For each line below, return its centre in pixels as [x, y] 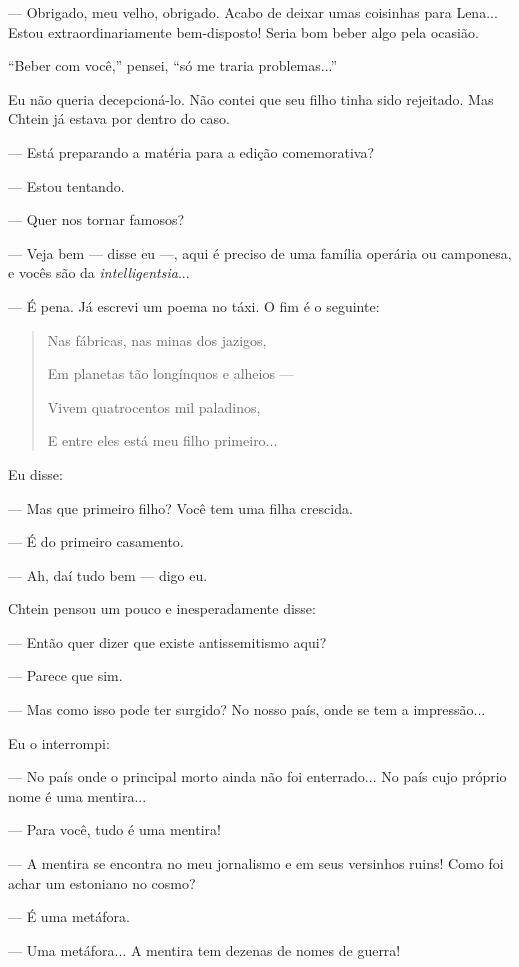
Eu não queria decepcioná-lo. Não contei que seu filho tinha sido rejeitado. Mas [251, 98]
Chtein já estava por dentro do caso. [119, 118]
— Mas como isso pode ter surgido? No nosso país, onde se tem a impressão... [247, 709]
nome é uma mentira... [77, 795]
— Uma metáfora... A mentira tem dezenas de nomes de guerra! [204, 949]
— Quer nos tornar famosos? [96, 219]
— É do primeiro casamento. [96, 541]
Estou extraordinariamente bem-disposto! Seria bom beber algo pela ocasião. [243, 31]
